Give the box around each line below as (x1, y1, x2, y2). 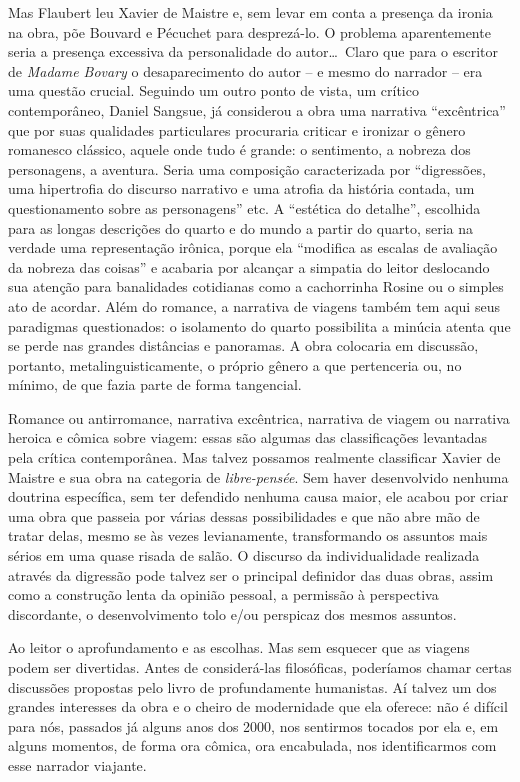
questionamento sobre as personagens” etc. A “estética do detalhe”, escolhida (8, 197, 481, 218)
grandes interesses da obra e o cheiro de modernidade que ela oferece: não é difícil (8, 696, 508, 717)
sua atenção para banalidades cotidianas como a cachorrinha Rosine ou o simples (8, 276, 504, 297)
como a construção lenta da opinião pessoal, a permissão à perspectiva (8, 584, 439, 605)
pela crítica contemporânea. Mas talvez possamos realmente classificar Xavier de (8, 447, 501, 468)
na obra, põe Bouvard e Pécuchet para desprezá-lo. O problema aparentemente (8, 21, 491, 42)
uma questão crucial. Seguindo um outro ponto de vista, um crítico (8, 80, 419, 101)
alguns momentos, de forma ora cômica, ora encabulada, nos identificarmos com (8, 735, 497, 756)
